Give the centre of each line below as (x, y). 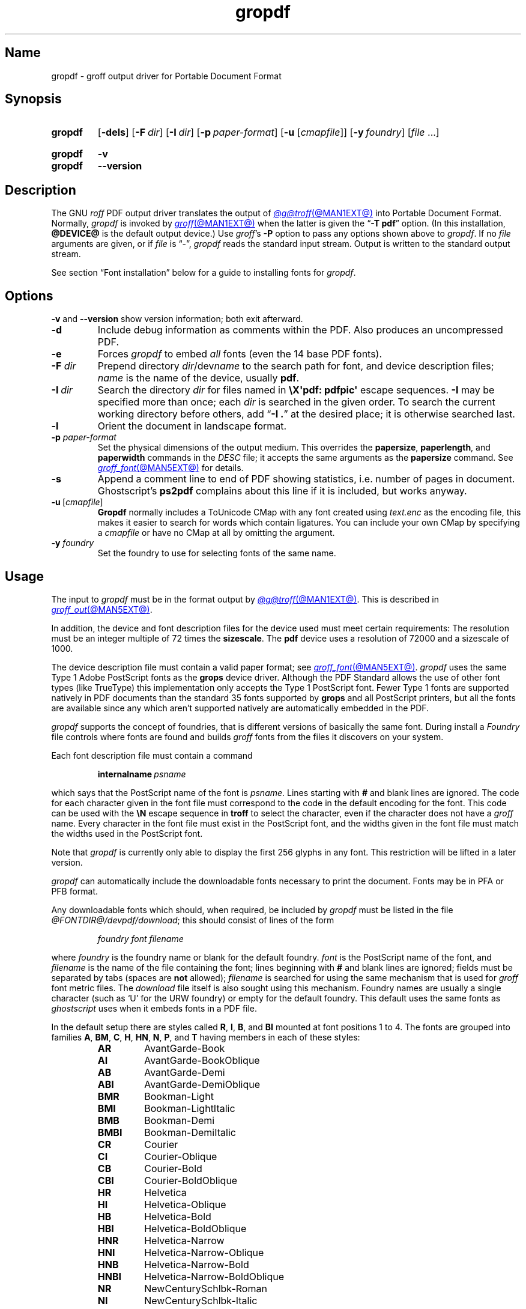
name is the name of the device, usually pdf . (198, 378)
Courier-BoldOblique (191, 1180)
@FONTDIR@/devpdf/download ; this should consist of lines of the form (193, 920)
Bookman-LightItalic (190, 1108)
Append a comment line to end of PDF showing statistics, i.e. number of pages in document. (306, 479)
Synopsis (33, 99)
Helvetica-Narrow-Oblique (204, 1252)
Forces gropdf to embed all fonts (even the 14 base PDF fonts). (240, 354)
